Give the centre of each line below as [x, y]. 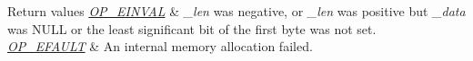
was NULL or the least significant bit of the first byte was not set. [192, 28]
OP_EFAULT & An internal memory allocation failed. [160, 46]
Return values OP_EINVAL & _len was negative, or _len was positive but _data [236, 11]
